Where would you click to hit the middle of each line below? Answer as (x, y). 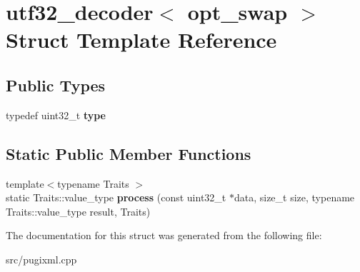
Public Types (56, 85)
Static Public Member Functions (129, 153)
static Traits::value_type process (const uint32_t (116, 197)
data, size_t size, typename (294, 197)
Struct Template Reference (141, 40)
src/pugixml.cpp (41, 259)
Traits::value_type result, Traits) (78, 211)
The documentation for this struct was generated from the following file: (164, 235)
